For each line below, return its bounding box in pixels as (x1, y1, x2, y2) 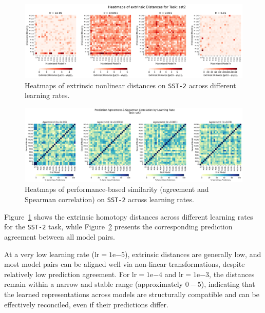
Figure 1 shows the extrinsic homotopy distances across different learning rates (4, 211, 253, 222)
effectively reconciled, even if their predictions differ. (4, 299, 168, 309)
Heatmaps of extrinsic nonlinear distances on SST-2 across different (25, 80, 236, 90)
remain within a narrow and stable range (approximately (4, 279, 183, 289)
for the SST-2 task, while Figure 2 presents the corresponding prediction (4, 221, 233, 232)
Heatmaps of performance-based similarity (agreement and (25, 184, 209, 194)
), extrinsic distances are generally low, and (125, 248, 261, 259)
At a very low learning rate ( (4, 248, 94, 259)
